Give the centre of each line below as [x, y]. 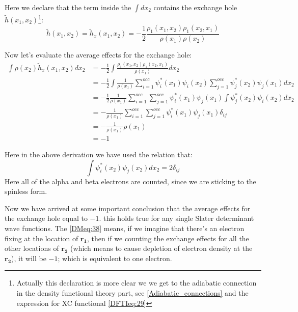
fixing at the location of [42, 238]
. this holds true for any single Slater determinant [177, 218]
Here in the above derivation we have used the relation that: [99, 154]
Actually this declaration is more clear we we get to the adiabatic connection [137, 283]
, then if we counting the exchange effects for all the [168, 238]
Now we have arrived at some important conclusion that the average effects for [128, 208]
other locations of [32, 248]
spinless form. [26, 191]
